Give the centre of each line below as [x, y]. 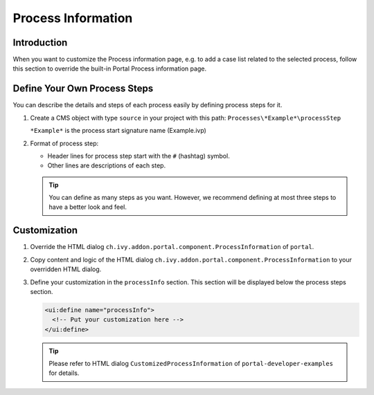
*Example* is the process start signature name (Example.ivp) [118, 131]
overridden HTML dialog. [66, 269]
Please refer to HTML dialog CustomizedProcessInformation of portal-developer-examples [191, 364]
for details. [64, 373]
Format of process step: [64, 143]
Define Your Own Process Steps [83, 89]
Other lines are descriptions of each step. [107, 165]
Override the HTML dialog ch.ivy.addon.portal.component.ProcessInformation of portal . [172, 247]
